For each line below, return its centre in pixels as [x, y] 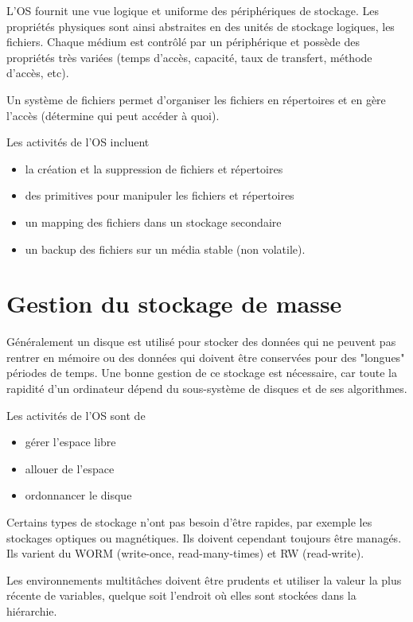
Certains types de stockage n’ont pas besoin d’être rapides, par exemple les [189, 522]
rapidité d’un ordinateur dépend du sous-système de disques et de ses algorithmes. [207, 389]
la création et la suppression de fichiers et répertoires [154, 168]
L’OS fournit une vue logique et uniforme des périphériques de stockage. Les [193, 10]
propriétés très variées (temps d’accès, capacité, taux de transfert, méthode [189, 57]
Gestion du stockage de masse [174, 303]
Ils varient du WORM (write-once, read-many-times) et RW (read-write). [185, 553]
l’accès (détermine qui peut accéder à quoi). [113, 115]
